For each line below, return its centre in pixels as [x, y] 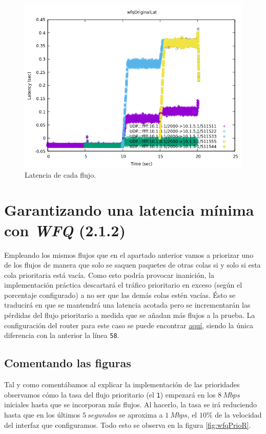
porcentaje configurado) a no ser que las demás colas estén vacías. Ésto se [120, 295]
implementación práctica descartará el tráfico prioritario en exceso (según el [123, 285]
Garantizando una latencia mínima [129, 210]
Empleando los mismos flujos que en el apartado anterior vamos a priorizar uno [129, 254]
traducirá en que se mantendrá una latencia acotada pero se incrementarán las [127, 305]
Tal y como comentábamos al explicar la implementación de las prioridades [122, 384]
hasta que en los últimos [42, 414]
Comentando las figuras [68, 363]
